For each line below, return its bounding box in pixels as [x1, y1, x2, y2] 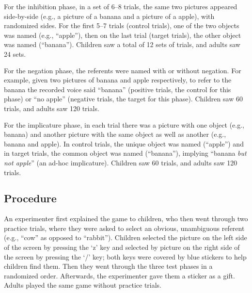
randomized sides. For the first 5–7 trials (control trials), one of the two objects [4, 20, 239, 31]
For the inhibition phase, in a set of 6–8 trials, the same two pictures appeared [4, 1, 237, 11]
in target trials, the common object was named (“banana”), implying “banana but [4, 148, 247, 158]
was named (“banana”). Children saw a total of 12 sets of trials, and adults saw [4, 39, 240, 49]
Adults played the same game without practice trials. [4, 280, 162, 290]
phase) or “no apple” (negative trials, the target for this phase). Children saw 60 [4, 94, 243, 104]
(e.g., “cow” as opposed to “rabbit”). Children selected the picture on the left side [4, 232, 247, 243]
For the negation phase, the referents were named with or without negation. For [4, 65, 241, 75]
